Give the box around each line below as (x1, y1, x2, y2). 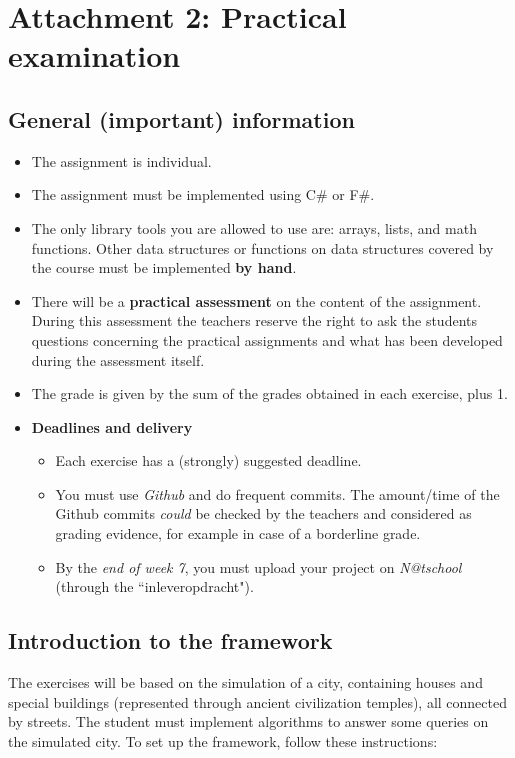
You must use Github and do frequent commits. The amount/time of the (55, 483, 500, 504)
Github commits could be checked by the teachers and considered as (55, 503, 472, 524)
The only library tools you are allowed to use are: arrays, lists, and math (31, 217, 477, 238)
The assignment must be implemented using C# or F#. (31, 184, 375, 205)
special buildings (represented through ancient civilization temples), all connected (8, 691, 507, 712)
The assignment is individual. (31, 150, 212, 171)
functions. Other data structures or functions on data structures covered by (31, 237, 494, 258)
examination (8, 35, 181, 76)
